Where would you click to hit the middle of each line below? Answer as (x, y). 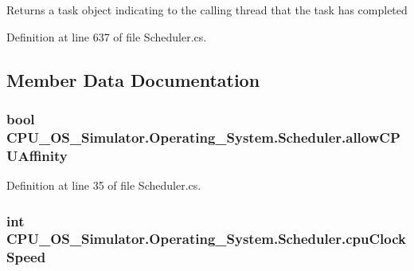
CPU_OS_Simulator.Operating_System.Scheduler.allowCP (203, 137)
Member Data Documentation (133, 79)
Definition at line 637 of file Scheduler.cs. (107, 36)
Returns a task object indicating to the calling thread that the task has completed (207, 10)
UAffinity (37, 155)
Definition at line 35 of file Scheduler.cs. (104, 185)
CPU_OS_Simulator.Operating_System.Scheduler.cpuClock (207, 239)
